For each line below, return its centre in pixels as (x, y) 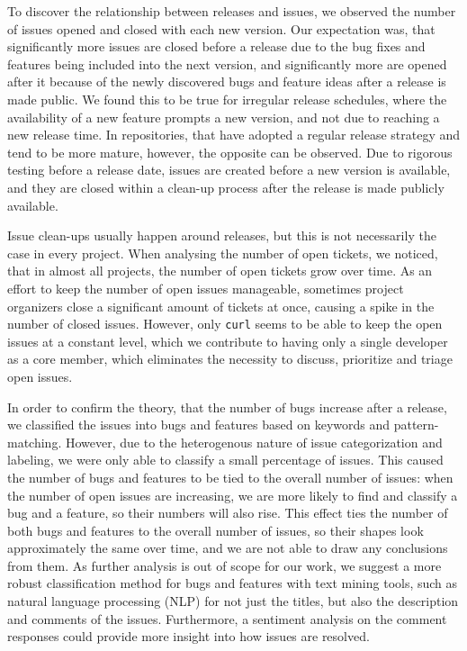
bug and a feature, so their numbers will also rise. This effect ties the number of (228, 513)
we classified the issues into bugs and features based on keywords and (199, 425)
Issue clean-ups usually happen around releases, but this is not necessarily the (222, 235)
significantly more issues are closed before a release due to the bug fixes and (216, 46)
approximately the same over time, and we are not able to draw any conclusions (228, 548)
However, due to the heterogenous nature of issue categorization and (254, 442)
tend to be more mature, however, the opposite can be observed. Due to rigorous (230, 152)
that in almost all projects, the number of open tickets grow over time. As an (220, 271)
